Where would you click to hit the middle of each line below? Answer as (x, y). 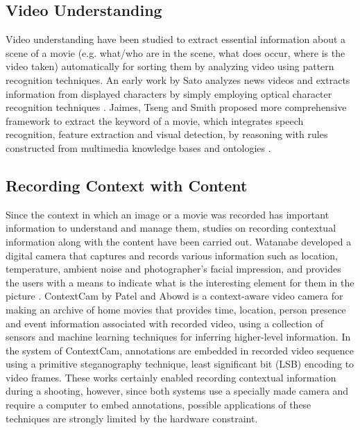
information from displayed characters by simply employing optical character (169, 93)
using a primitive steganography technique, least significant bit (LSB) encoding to (180, 364)
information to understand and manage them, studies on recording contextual (171, 228)
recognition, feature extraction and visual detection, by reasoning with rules (167, 134)
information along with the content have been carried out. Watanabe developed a (179, 241)
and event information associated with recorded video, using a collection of (165, 323)
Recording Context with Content (127, 185)
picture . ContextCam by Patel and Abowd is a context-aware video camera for (174, 296)
